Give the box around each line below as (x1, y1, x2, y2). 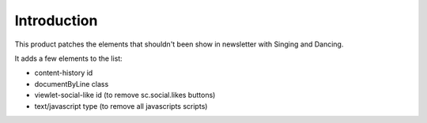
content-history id (34, 68, 93, 78)
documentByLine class (34, 79, 109, 88)
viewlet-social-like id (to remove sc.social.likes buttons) (34, 91, 216, 100)
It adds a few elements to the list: (14, 54, 123, 63)
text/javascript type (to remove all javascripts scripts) (34, 101, 208, 110)
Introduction (14, 12, 98, 29)
